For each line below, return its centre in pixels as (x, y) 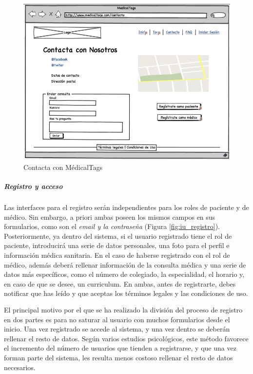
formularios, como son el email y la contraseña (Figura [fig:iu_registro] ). (112, 226)
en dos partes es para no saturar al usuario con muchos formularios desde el (117, 319)
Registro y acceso (33, 186)
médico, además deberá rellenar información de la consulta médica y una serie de (125, 264)
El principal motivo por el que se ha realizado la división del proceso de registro (123, 310)
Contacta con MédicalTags (63, 167)
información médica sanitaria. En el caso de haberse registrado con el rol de (117, 255)
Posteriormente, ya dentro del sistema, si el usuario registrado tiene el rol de (118, 236)
